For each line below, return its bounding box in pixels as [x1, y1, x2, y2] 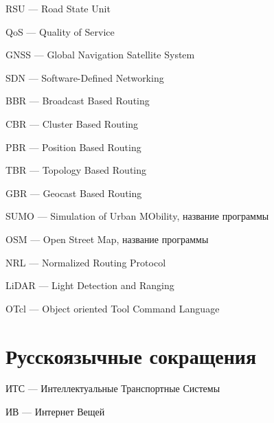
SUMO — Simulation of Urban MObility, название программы [5, 209, 269, 223]
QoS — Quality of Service [5, 24, 115, 38]
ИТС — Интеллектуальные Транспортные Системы [5, 381, 220, 396]
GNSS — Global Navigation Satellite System [5, 47, 195, 62]
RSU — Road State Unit [5, 1, 111, 15]
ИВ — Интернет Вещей [5, 404, 105, 419]
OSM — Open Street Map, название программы [5, 231, 209, 246]
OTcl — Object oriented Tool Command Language [5, 301, 220, 315]
